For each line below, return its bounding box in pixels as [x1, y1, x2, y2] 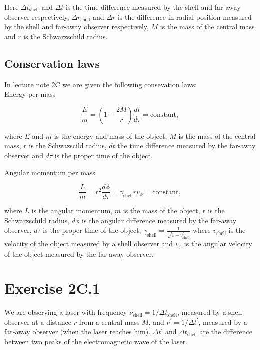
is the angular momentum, [31, 205, 113, 216]
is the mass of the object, [123, 205, 200, 216]
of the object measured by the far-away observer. [4, 248, 154, 259]
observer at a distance [4, 316, 71, 327]
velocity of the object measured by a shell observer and [4, 238, 173, 249]
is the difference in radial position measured [117, 11, 252, 22]
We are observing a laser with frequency [4, 307, 127, 317]
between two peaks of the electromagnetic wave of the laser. [4, 336, 188, 347]
